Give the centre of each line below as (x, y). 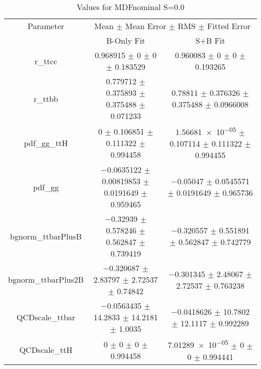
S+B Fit (210, 40)
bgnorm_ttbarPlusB (46, 236)
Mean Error (146, 26)
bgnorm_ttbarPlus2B (46, 280)
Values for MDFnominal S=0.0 (130, 7)
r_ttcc (46, 61)
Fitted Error (229, 26)
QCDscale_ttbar (46, 317)
